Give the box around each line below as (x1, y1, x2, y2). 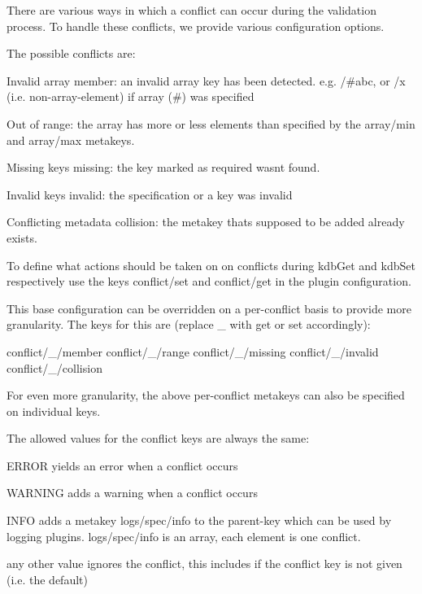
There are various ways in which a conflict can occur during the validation (7, 2, 376, 18)
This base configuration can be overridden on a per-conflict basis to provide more (7, 299, 411, 317)
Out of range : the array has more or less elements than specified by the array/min (7, 115, 415, 132)
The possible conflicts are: (7, 45, 136, 62)
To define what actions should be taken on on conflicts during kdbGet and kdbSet (7, 256, 415, 273)
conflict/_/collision (7, 359, 102, 376)
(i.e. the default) (7, 570, 88, 587)
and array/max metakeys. (7, 131, 135, 148)
